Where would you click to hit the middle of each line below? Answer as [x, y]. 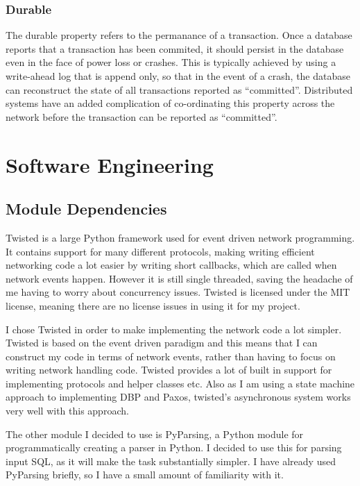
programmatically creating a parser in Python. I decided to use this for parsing [174, 447]
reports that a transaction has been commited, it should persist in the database [175, 48]
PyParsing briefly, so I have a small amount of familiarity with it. [145, 475]
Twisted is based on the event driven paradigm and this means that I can [162, 343]
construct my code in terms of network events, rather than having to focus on [171, 356]
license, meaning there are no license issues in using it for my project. [153, 305]
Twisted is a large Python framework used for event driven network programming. [180, 237]
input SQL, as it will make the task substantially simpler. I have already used [171, 461]
